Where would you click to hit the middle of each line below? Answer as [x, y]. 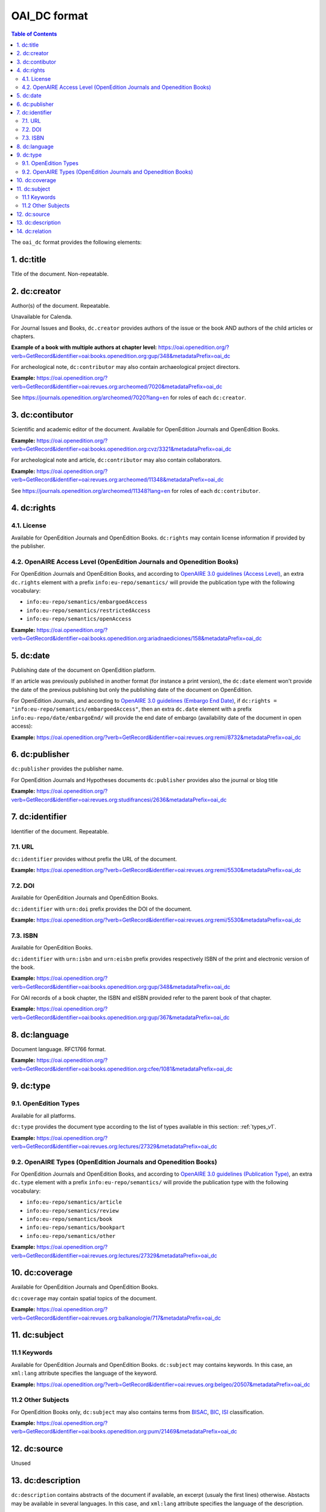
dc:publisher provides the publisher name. [67, 769]
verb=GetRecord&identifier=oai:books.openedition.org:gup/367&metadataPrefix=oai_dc [120, 1017]
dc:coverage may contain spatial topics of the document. [84, 1298]
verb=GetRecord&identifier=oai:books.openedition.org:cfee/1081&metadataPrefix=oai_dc [122, 1069]
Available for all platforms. [43, 1115]
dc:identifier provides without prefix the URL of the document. [94, 859]
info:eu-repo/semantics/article [74, 1202]
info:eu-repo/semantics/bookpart [76, 1227]
